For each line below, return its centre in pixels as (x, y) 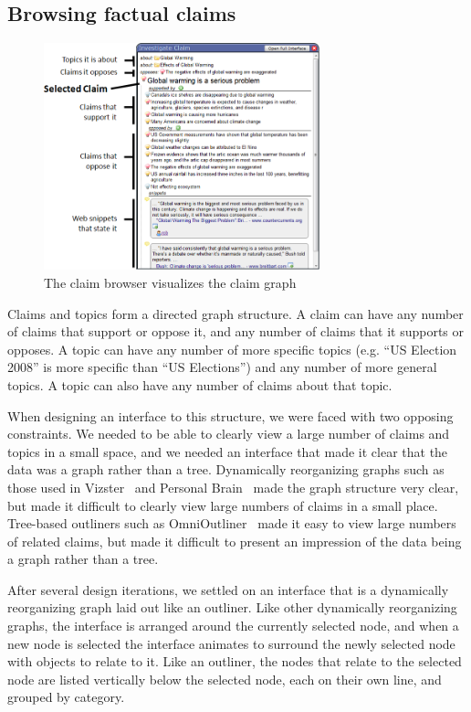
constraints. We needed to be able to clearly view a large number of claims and (229, 434)
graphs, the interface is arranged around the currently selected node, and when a (233, 626)
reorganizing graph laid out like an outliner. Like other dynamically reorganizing (232, 607)
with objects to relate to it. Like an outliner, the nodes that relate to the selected (235, 661)
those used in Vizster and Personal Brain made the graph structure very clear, (233, 487)
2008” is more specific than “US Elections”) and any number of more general (222, 367)
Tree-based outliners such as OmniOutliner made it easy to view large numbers (232, 523)
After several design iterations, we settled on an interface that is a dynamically (228, 589)
